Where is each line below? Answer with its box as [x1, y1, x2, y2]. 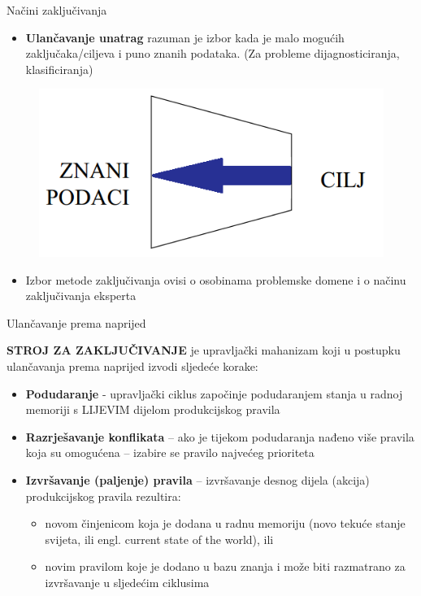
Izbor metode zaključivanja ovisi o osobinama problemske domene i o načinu [25, 271, 406, 288]
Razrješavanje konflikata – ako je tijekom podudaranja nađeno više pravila [25, 428, 414, 445]
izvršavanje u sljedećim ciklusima [45, 573, 210, 590]
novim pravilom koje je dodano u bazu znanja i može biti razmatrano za [45, 558, 406, 575]
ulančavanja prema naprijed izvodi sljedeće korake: [7, 357, 258, 374]
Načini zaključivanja [7, 2, 107, 18]
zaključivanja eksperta [25, 287, 137, 304]
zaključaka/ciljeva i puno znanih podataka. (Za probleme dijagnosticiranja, [25, 45, 400, 62]
